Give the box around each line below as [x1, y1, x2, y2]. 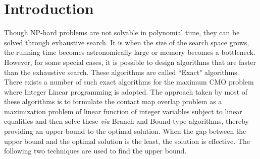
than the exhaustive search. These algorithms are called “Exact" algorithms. [4, 66, 239, 77]
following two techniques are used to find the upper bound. [4, 145, 187, 156]
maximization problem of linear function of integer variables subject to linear [4, 106, 242, 116]
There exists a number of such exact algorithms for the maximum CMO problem [4, 76, 254, 87]
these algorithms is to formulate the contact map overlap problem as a [4, 96, 222, 107]
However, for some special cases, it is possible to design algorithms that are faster [4, 56, 256, 67]
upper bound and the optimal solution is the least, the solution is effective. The [4, 135, 250, 146]
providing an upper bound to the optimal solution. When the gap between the [4, 126, 246, 136]
